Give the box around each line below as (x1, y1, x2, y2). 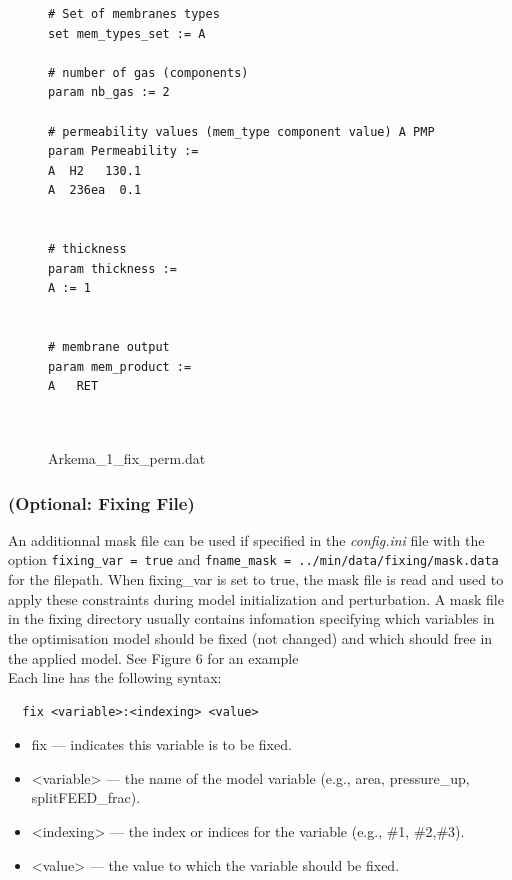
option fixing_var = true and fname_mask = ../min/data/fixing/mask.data (8, 549, 499, 570)
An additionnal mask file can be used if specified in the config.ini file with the (8, 529, 485, 550)
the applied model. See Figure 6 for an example (8, 647, 299, 668)
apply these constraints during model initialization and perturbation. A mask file (8, 588, 504, 609)
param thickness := (48, 261, 177, 276)
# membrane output (48, 340, 170, 355)
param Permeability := (48, 144, 199, 159)
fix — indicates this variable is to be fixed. (31, 734, 292, 755)
